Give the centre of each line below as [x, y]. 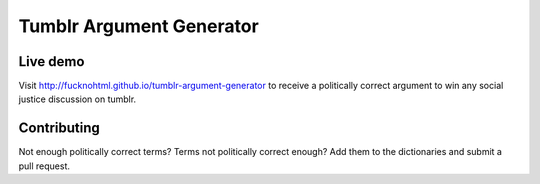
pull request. [44, 166]
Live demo [51, 61]
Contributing [59, 128]
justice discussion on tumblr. [77, 99]
